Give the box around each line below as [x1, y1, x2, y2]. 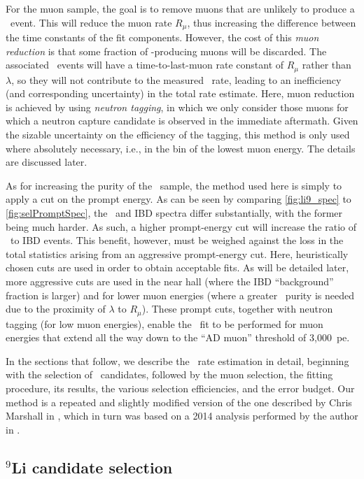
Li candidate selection [11, 456, 173, 478]
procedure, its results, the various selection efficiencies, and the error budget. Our [6, 381, 355, 396]
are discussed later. [6, 155, 87, 169]
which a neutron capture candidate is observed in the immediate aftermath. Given [6, 113, 358, 128]
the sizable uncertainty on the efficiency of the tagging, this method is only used [6, 127, 350, 142]
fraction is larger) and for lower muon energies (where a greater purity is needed [6, 287, 354, 302]
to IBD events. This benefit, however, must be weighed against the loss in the [10, 233, 344, 248]
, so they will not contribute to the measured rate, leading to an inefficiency [11, 72, 342, 87]
